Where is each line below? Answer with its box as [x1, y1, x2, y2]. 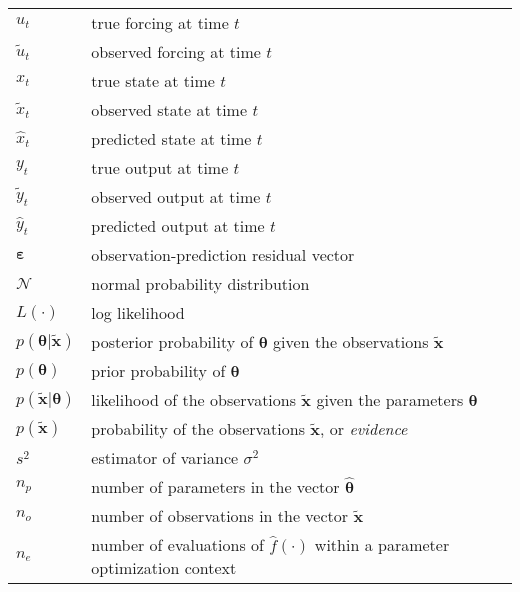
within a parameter [314, 533, 450, 556]
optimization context [91, 556, 237, 579]
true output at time [91, 156, 229, 179]
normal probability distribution [91, 272, 310, 295]
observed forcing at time [91, 40, 261, 63]
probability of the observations [91, 417, 305, 440]
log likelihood [91, 301, 185, 324]
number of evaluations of [91, 533, 264, 556]
